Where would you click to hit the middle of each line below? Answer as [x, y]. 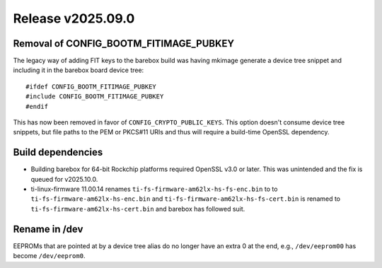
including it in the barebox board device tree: [79, 70]
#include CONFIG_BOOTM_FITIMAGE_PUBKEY [95, 97]
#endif [37, 106]
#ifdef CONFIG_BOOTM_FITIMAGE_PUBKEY [91, 86]
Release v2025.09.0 [74, 18]
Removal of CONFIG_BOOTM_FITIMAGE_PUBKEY [124, 43]
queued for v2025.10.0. [64, 179]
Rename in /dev [48, 229]
